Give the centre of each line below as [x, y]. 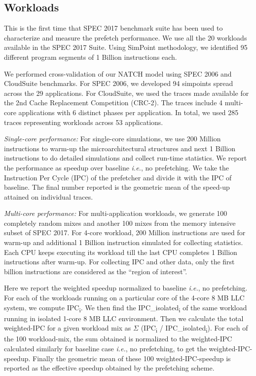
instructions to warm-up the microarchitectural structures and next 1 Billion [120, 148]
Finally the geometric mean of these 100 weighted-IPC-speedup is [132, 358]
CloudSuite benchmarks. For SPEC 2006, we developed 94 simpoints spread [119, 83]
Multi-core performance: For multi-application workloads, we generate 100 [116, 213]
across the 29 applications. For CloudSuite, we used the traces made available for [127, 93]
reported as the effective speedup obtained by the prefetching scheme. [109, 368]
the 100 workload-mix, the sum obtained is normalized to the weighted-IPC [118, 339]
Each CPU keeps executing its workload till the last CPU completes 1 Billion [121, 252]
